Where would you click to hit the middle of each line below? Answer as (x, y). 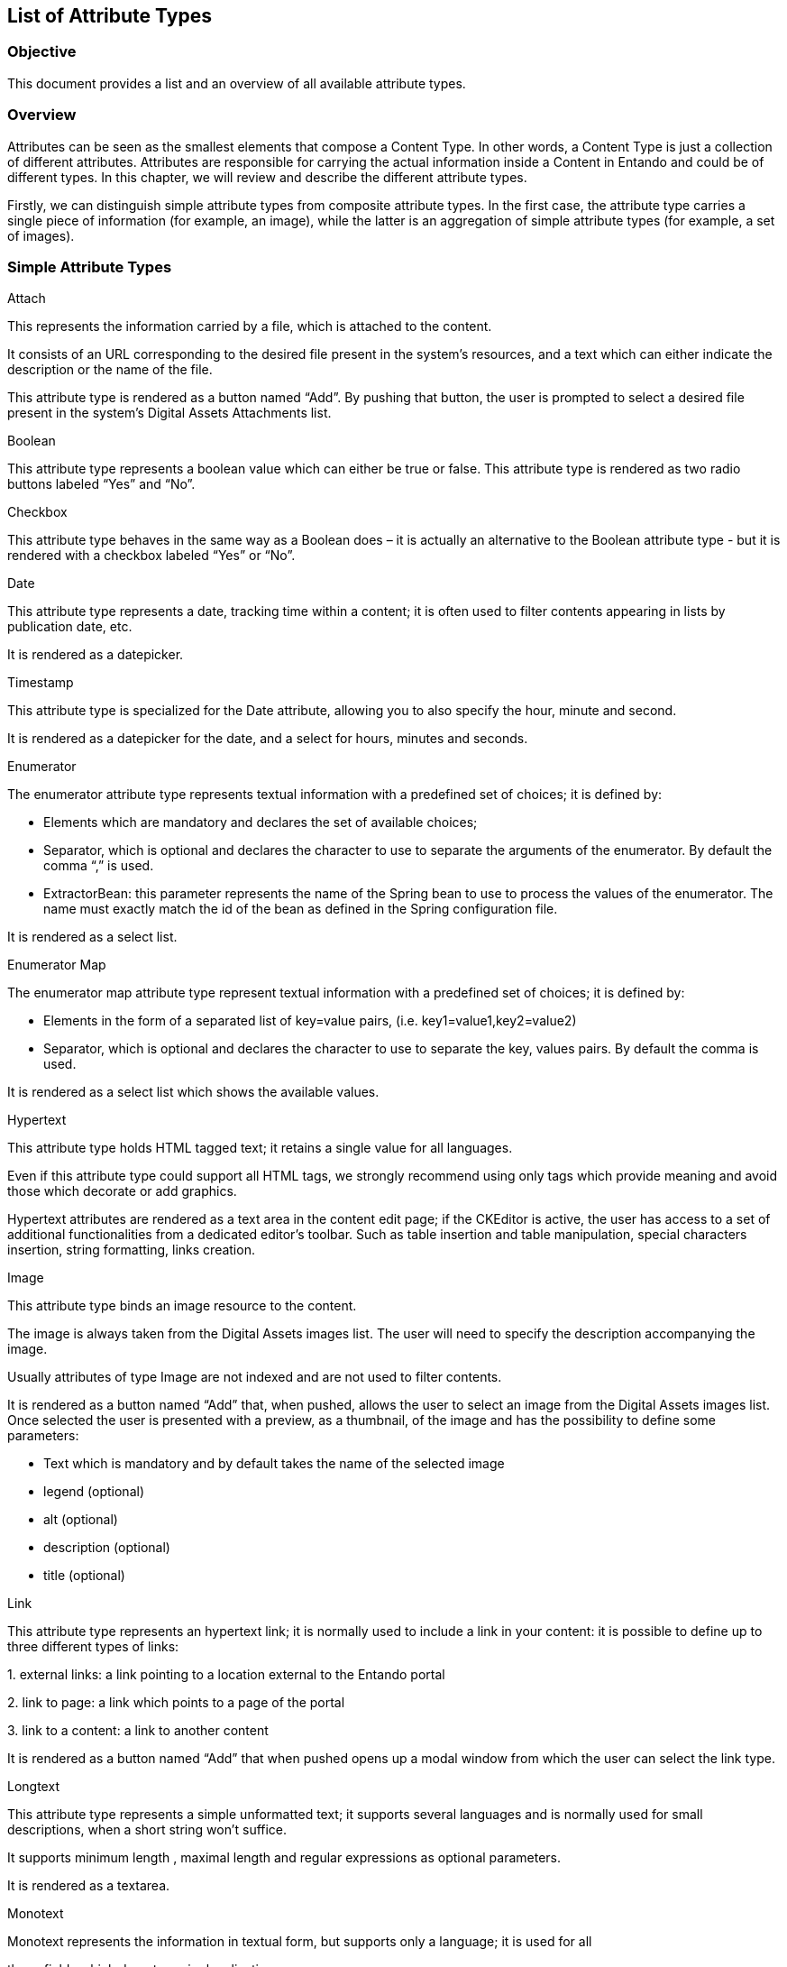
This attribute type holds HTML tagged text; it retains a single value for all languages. (260, 1148)
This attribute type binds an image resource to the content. (182, 1306)
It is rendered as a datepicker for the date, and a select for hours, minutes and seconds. (268, 739)
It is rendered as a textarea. (89, 1886)
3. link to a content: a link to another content (138, 1731)
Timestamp (41, 683)
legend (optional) (94, 1492)
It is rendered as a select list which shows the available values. (193, 1092)
